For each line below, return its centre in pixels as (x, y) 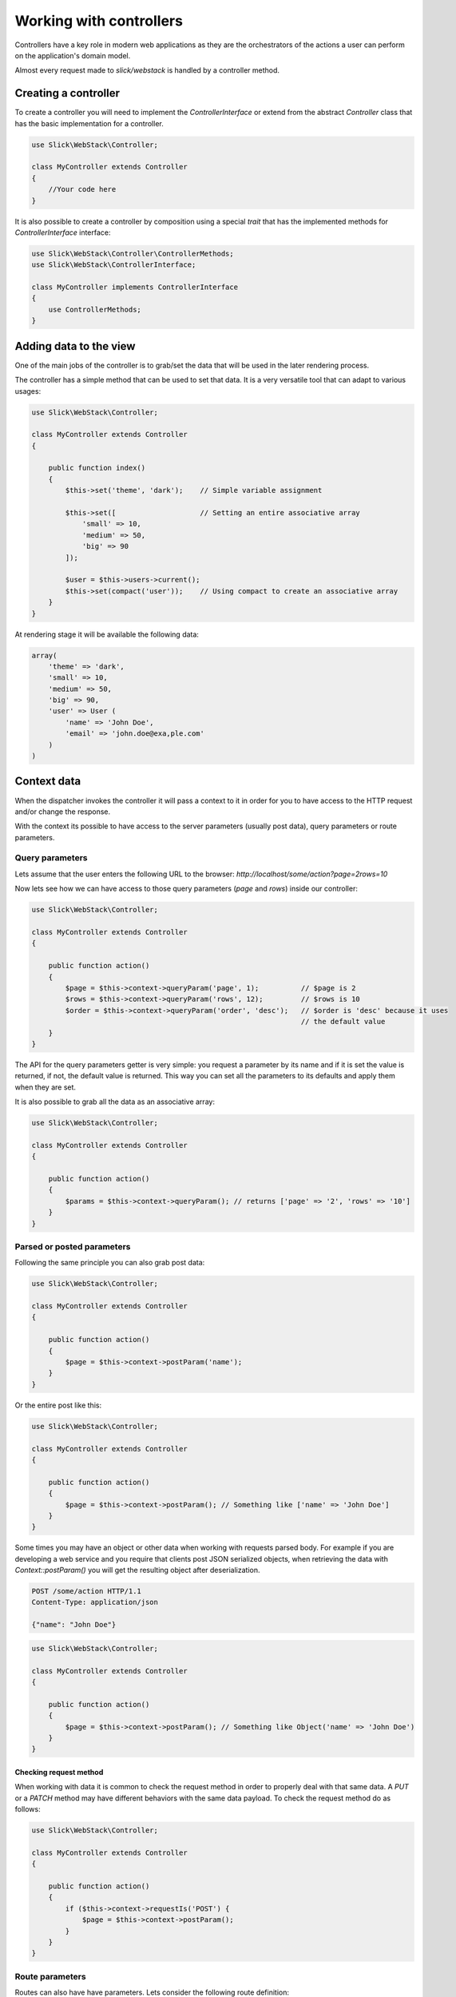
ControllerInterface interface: (63, 232)
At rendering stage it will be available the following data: (107, 634)
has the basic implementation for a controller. (89, 123)
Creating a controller (67, 93)
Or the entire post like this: (58, 1405)
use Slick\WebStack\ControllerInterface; (114, 265)
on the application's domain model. (73, 55)
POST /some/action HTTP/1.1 (86, 1591)
